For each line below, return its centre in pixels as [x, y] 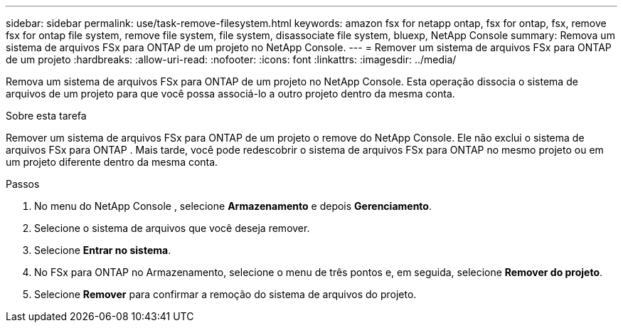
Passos [23, 184]
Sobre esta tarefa [46, 116]
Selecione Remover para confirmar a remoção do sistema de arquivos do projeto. [225, 294]
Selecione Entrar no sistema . [103, 250]
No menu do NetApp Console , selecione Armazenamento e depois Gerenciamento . [233, 206]
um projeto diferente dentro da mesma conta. [112, 162]
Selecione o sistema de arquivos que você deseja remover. [172, 228]
